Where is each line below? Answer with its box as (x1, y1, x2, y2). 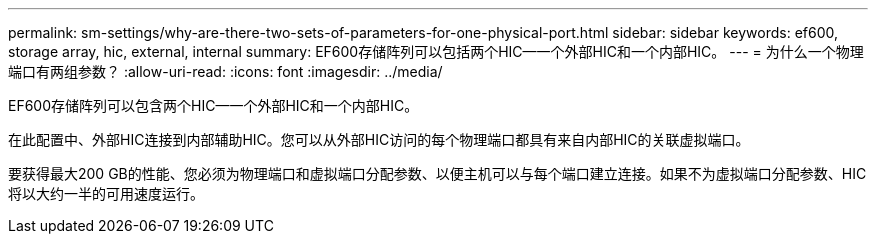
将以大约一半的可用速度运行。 (8, 185, 204, 202)
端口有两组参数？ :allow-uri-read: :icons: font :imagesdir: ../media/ (8, 63, 443, 80)
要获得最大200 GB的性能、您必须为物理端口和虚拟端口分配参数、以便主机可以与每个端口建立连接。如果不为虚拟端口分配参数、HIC (8, 165, 867, 182)
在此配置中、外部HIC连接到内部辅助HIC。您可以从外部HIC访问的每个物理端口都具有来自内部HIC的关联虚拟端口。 (8, 131, 750, 148)
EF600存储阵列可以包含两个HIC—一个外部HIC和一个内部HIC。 (8, 97, 419, 114)
